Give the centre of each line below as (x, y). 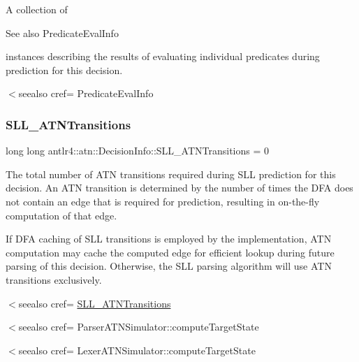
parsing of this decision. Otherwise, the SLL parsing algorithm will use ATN (169, 266)
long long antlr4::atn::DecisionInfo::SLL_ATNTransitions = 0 (138, 151)
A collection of (37, 9)
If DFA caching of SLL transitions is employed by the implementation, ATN (169, 239)
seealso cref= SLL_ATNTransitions (95, 303)
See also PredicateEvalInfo (62, 32)
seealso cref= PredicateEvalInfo (86, 93)
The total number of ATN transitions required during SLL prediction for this (171, 174)
